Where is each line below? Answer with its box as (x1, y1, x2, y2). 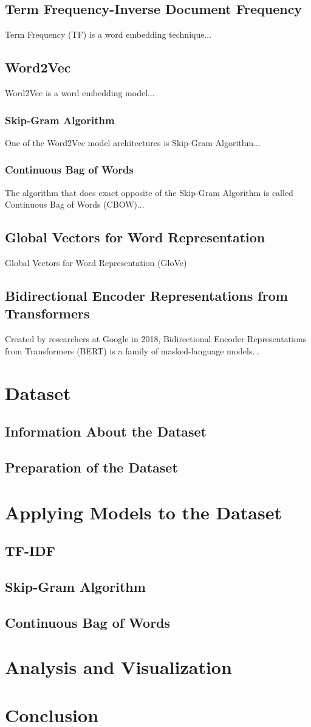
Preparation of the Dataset (5, 457, 178, 476)
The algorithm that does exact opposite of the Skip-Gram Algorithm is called (5, 186, 293, 198)
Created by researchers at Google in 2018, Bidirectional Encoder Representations (5, 332, 307, 345)
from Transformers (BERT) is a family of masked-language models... (5, 344, 260, 357)
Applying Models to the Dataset (5, 499, 282, 524)
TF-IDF (5, 541, 55, 560)
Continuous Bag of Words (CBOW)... (5, 198, 145, 211)
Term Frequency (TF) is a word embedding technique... (5, 28, 212, 41)
